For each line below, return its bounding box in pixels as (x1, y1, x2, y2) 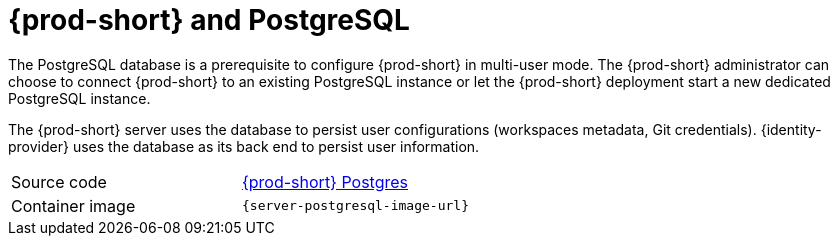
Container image (11, 195, 136, 216)
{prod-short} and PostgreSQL (8, 3, 410, 37)
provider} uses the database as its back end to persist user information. (8, 137, 480, 155)
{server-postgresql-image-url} (241, 198, 469, 214)
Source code (11, 171, 107, 192)
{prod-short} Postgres (241, 171, 409, 192)
